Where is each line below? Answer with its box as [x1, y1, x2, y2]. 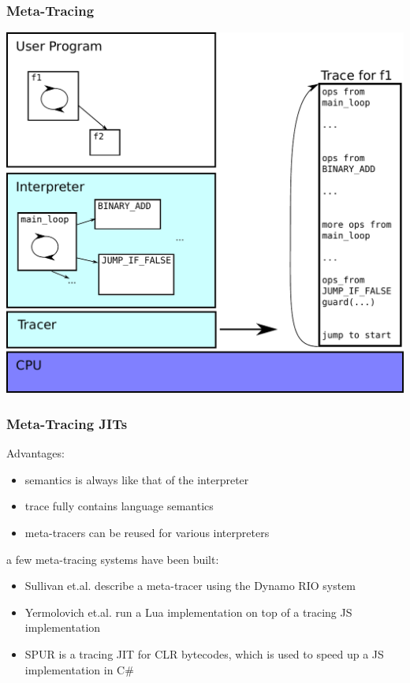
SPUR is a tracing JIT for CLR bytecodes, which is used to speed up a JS [24, 646, 384, 662]
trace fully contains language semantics [24, 498, 214, 514]
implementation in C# [24, 661, 134, 677]
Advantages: [6, 445, 65, 461]
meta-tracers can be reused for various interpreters [24, 524, 270, 541]
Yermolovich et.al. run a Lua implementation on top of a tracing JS [24, 603, 352, 620]
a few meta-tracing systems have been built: [6, 551, 219, 567]
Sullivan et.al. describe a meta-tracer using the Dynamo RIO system [24, 577, 356, 594]
